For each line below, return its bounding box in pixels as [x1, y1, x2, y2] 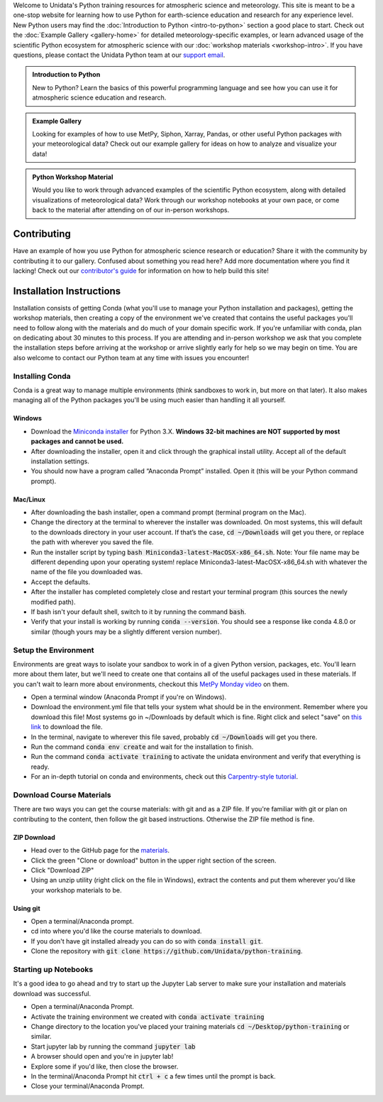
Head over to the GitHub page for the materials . [30, 846, 170, 855]
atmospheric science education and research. [32, 93, 167, 102]
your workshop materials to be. [30, 885, 122, 895]
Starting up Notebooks [13, 965, 94, 974]
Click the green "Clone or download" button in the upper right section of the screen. [30, 856, 277, 865]
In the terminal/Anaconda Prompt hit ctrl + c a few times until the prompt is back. [30, 1071, 276, 1080]
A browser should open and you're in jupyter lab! [30, 1052, 174, 1061]
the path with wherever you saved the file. [30, 538, 154, 546]
